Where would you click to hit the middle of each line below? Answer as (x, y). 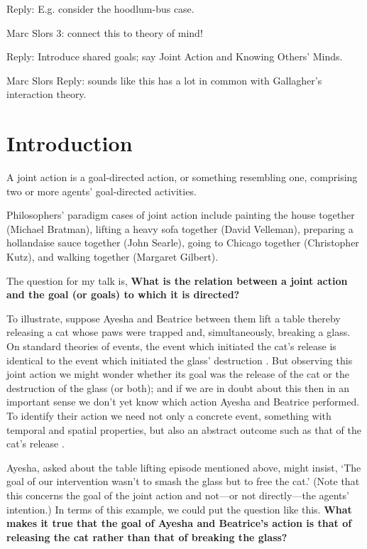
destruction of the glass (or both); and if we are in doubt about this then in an (178, 387)
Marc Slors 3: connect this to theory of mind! (105, 32)
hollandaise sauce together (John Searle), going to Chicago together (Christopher (183, 243)
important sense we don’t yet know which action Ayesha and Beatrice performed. (183, 402)
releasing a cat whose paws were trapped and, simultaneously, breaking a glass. (179, 332)
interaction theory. (46, 94)
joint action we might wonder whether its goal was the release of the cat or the (178, 374)
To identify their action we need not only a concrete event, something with (169, 415)
